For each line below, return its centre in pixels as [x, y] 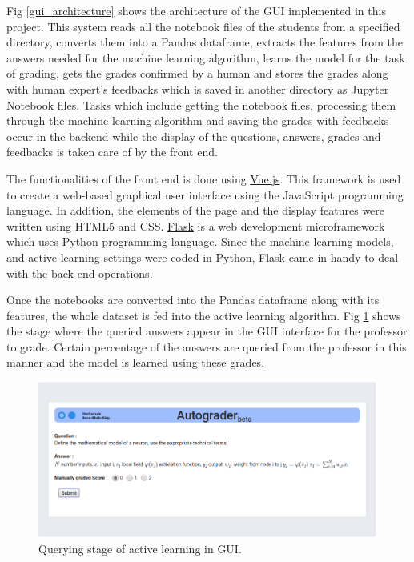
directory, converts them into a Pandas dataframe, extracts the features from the [205, 42]
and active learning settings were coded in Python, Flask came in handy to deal [203, 257]
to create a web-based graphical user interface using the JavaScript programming [205, 194]
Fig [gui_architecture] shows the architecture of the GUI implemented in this [196, 10]
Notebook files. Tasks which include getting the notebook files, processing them [201, 104]
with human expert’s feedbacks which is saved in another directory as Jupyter [198, 88]
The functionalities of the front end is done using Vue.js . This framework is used [204, 178]
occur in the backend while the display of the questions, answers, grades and [194, 136]
